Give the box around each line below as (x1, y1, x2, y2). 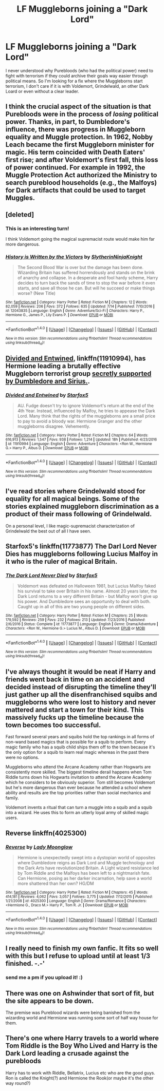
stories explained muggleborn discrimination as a (5, 502, 159, 511)
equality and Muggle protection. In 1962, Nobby (5, 133, 153, 141)
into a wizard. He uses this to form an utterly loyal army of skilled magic (5, 810, 149, 816)
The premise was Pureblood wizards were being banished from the (5, 1010, 140, 1015)
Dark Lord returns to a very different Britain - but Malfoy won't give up (17, 593, 158, 599)
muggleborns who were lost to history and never (5, 698, 156, 706)
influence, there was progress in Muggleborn (5, 125, 146, 134)
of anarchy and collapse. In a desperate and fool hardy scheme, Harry (17, 275, 158, 281)
